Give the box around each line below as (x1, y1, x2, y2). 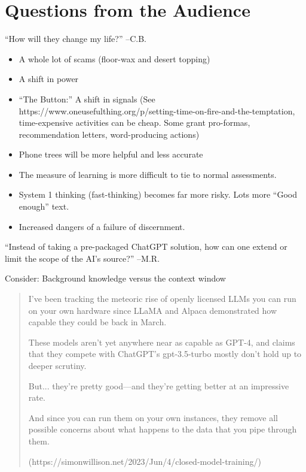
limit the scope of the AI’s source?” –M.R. (5, 252, 160, 264)
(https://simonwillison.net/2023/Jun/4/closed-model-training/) (28, 455, 261, 467)
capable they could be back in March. (28, 316, 167, 328)
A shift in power (19, 72, 79, 85)
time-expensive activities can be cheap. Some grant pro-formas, (19, 116, 250, 129)
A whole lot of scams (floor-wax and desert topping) (19, 52, 210, 65)
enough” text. (19, 200, 69, 213)
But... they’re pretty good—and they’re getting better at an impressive (28, 379, 289, 392)
